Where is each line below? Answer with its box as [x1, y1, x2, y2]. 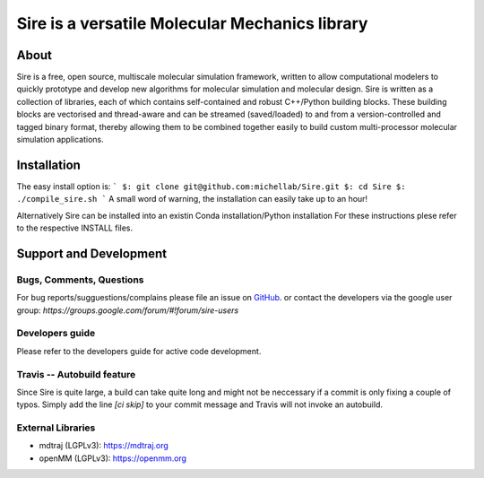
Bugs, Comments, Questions [16, 274, 144, 286]
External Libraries [16, 422, 96, 434]
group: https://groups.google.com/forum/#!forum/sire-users [16, 305, 239, 316]
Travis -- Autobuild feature [16, 368, 136, 380]
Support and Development [16, 246, 168, 261]
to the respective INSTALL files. [16, 222, 134, 233]
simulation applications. [16, 135, 104, 145]
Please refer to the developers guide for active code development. [16, 345, 262, 356]
